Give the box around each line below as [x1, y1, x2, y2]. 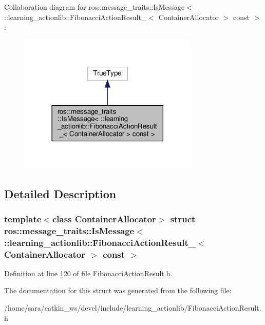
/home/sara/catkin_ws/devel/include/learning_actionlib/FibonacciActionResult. [4, 302, 261, 313]
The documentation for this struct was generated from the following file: [4, 285, 232, 296]
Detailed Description [4, 185, 117, 201]
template [4, 212, 42, 225]
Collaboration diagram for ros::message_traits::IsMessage [4, 2, 185, 12]
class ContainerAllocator [52, 212, 156, 225]
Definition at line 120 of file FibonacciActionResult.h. [4, 267, 173, 278]
